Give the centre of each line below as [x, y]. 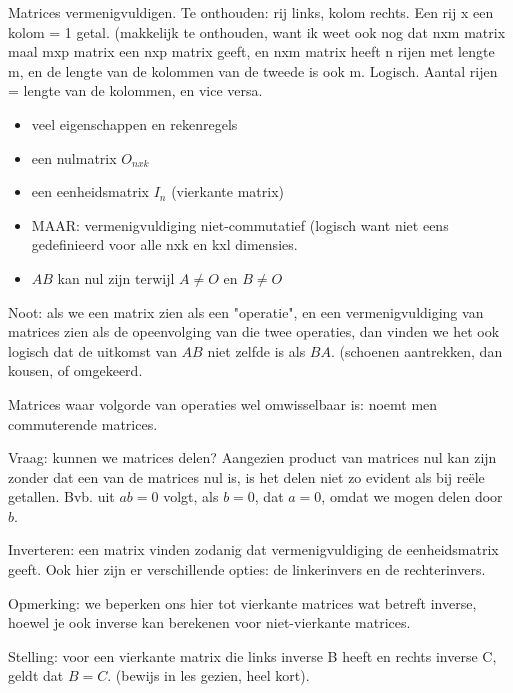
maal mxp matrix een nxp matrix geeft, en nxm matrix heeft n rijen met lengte [251, 51]
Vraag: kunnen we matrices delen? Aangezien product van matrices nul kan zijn [252, 457]
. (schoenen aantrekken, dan [416, 350]
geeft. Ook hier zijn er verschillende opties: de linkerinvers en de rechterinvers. [247, 569]
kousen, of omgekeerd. [75, 370]
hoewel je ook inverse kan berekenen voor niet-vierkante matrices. [209, 622]
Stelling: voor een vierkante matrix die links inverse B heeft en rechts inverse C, [252, 655]
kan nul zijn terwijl [116, 277]
